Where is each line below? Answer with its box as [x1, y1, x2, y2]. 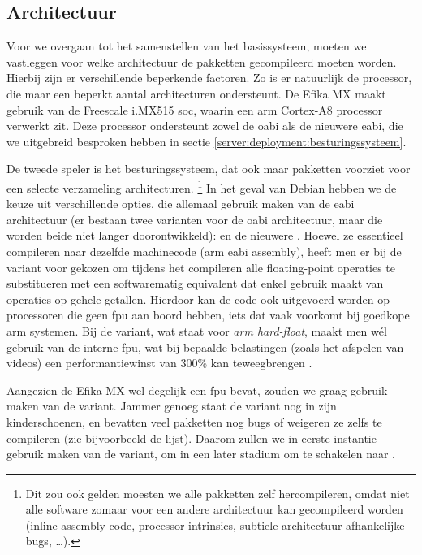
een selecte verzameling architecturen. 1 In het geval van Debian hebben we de [6, 176, 397, 196]
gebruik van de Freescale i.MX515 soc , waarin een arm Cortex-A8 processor [6, 101, 383, 118]
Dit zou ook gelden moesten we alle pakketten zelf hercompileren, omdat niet [25, 484, 410, 501]
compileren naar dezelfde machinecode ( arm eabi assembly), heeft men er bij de [6, 242, 402, 259]
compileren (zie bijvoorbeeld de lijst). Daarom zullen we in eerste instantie [6, 429, 377, 446]
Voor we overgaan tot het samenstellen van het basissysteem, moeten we [6, 37, 367, 54]
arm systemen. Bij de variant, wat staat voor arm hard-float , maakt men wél [6, 322, 387, 339]
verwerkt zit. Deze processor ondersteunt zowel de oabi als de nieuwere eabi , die [6, 117, 403, 134]
